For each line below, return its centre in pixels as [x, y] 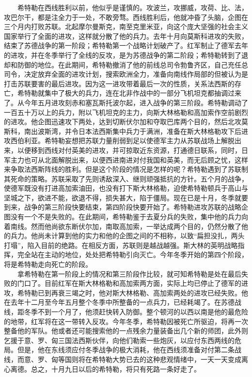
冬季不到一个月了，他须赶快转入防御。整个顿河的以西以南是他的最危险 [136, 311]
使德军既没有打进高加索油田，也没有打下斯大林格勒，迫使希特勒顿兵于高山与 [126, 188]
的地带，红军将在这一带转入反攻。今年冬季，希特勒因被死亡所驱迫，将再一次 [126, 321]
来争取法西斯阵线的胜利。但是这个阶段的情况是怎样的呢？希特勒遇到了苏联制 [126, 169]
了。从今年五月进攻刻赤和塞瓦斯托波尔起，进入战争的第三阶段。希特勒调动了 [126, 102]
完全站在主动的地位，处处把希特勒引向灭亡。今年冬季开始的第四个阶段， [133, 254]
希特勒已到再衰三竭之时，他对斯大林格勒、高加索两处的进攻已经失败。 [129, 292]
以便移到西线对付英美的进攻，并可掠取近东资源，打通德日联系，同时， [129, 150]
